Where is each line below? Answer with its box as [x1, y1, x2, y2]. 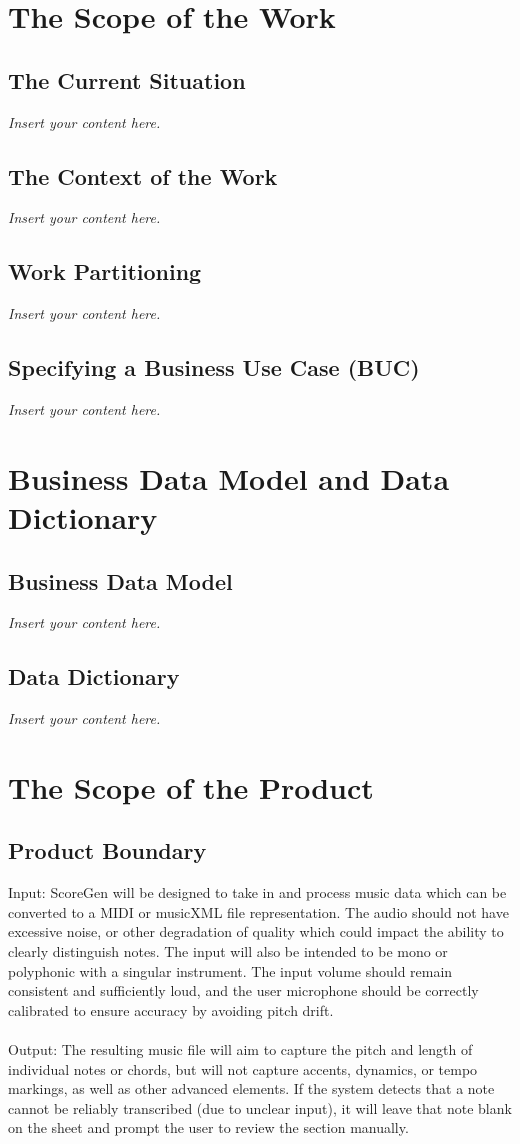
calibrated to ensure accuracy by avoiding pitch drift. [8, 999, 334, 1020]
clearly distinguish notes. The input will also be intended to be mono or [8, 941, 448, 962]
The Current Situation [8, 64, 246, 95]
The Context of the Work [8, 160, 278, 191]
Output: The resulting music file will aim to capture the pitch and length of [8, 1039, 473, 1060]
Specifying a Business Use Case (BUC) [8, 352, 420, 383]
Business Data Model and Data [8, 457, 450, 498]
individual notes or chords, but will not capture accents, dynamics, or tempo [8, 1058, 478, 1079]
